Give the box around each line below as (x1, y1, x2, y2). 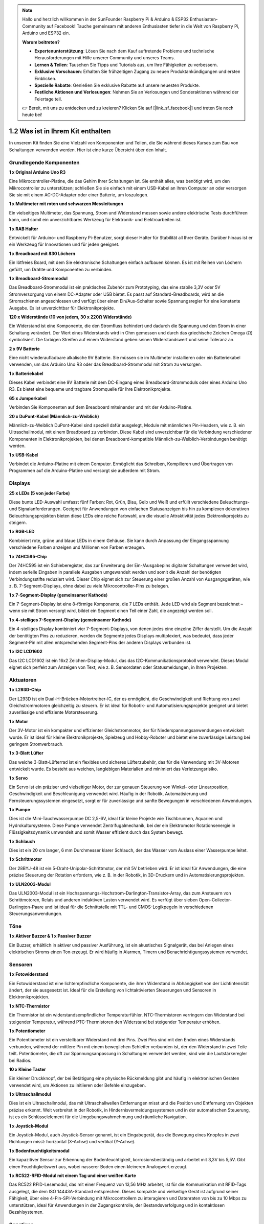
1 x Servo (9, 775, 28, 781)
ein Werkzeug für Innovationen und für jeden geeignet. (9, 241, 120, 247)
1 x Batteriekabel (9, 370, 44, 377)
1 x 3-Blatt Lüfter (9, 750, 44, 756)
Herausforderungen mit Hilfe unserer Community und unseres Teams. (34, 55, 176, 61)
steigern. (9, 519, 27, 526)
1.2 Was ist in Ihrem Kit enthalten (9, 127, 111, 136)
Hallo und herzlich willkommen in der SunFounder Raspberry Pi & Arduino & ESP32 (22, 16, 189, 22)
